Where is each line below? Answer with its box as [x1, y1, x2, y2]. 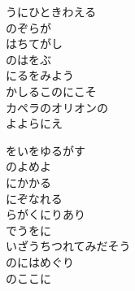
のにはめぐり [6, 253, 74, 270]
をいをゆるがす [6, 141, 85, 159]
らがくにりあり [6, 206, 85, 223]
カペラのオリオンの [6, 98, 108, 115]
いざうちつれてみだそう [6, 237, 131, 254]
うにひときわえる [6, 3, 97, 20]
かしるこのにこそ [6, 82, 97, 99]
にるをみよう [6, 67, 74, 84]
